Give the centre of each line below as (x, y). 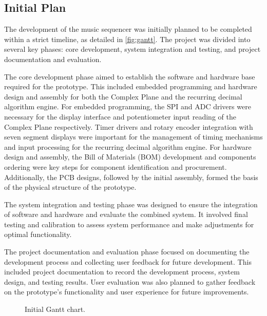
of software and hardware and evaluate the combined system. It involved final (126, 214)
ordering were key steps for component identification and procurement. (116, 166)
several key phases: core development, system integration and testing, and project (132, 49)
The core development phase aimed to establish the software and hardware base (130, 76)
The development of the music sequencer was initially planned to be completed (128, 29)
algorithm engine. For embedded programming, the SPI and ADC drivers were (128, 106)
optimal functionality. (38, 234)
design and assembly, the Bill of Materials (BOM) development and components (130, 157)
